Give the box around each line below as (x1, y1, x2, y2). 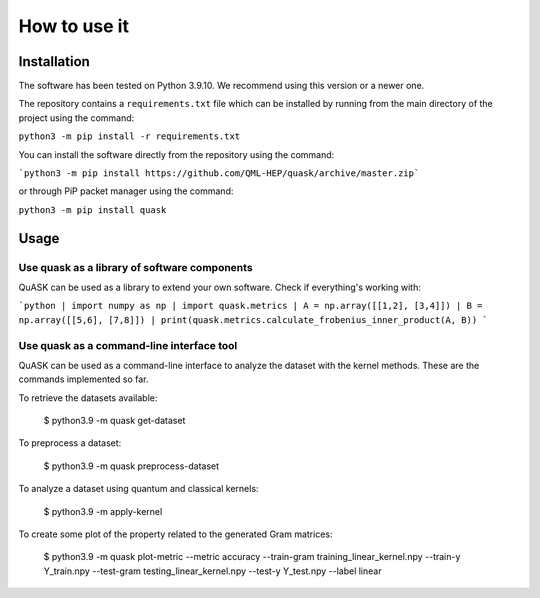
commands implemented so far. (18, 373, 149, 385)
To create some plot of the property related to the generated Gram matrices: (18, 528, 333, 540)
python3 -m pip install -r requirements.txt (18, 131, 241, 142)
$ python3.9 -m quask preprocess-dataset (43, 460, 220, 472)
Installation (18, 53, 90, 70)
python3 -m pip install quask (18, 204, 167, 215)
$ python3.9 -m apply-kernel (43, 505, 163, 517)
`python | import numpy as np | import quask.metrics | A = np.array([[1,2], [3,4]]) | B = (18, 300, 483, 312)
